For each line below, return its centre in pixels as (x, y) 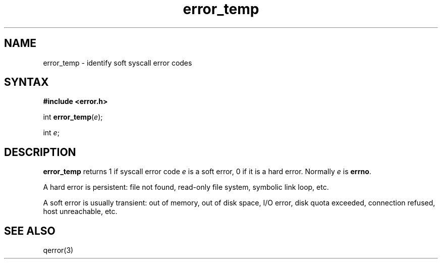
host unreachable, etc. (80, 212)
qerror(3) (58, 250)
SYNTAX (26, 82)
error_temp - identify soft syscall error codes (118, 63)
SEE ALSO (30, 231)
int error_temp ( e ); (73, 117)
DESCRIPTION (40, 152)
